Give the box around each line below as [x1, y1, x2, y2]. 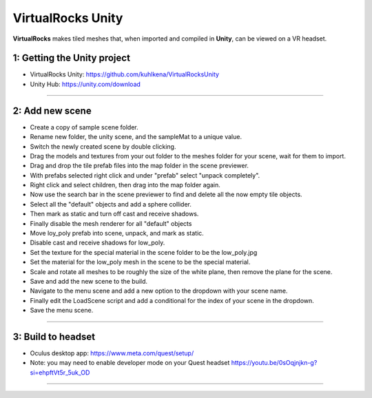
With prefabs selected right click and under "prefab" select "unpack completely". [30, 171, 260, 179]
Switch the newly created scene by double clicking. [30, 142, 176, 151]
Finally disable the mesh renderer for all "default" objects [30, 219, 192, 227]
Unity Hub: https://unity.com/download [30, 80, 141, 88]
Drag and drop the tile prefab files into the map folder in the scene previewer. [30, 162, 249, 170]
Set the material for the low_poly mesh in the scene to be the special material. [30, 258, 251, 266]
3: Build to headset [12, 331, 96, 342]
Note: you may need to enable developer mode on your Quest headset [30, 359, 230, 367]
